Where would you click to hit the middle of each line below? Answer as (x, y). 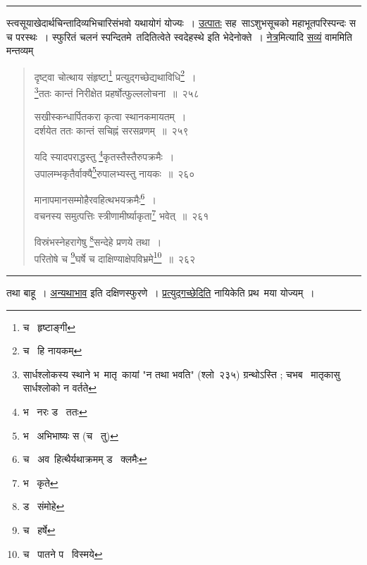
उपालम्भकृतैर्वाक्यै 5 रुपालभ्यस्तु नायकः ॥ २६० (114, 172)
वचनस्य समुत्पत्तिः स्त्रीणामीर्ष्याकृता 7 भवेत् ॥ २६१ (122, 215)
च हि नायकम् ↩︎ (52, 350)
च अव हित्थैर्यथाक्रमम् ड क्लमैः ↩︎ (85, 459)
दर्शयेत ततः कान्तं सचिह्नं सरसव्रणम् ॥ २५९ (111, 130)
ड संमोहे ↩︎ (44, 506)
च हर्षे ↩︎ (39, 529)
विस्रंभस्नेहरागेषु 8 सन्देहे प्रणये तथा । (98, 241)
